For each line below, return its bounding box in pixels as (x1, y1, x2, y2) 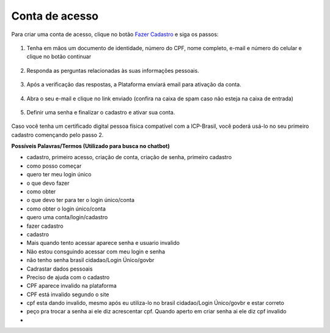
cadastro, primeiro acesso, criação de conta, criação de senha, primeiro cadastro (26, 154, 232, 161)
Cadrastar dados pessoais (26, 265, 93, 272)
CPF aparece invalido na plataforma (26, 282, 117, 290)
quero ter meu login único (26, 171, 92, 178)
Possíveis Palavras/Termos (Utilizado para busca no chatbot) (11, 143, 170, 150)
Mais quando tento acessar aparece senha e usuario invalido (26, 239, 180, 247)
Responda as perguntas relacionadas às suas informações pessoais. (26, 67, 200, 74)
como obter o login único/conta (26, 205, 106, 212)
